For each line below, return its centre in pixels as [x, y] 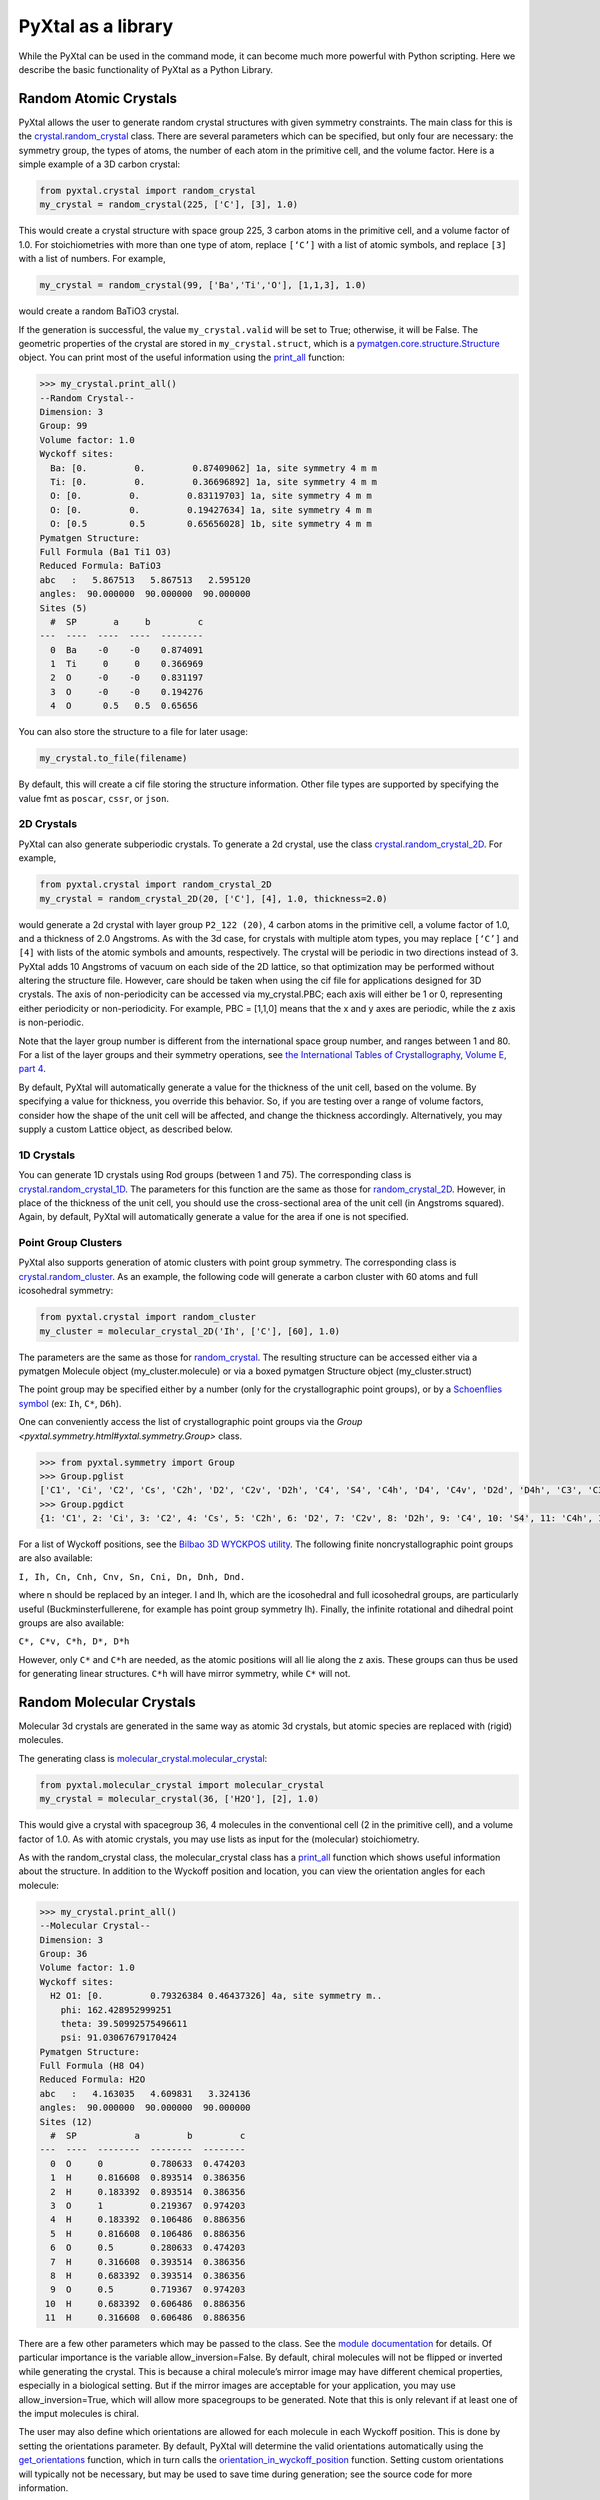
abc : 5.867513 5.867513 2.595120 [145, 579]
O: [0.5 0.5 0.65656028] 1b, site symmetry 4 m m [211, 524]
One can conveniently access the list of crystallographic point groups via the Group [190, 1422]
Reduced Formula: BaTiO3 [100, 566]
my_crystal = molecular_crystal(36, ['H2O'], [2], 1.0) [179, 1799]
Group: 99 [63, 426]
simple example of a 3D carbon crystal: [99, 164]
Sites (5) [63, 608]
